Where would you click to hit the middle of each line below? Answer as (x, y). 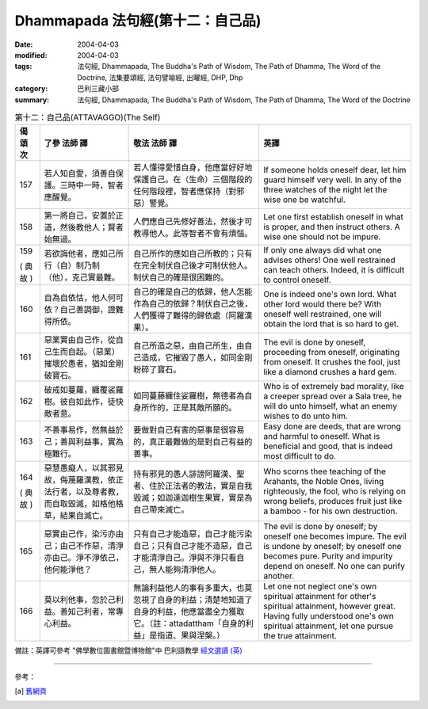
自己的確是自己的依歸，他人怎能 (193, 292)
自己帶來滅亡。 (161, 509)
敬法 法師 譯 (155, 143)
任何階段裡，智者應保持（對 (185, 192)
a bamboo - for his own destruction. (330, 511)
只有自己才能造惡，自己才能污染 (193, 534)
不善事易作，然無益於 (84, 430)
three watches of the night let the (325, 190)
